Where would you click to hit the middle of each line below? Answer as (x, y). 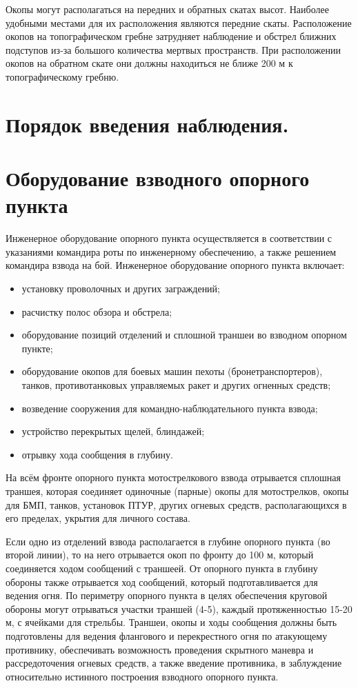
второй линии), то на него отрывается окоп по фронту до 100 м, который (160, 555)
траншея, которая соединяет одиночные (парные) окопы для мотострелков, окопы (177, 490)
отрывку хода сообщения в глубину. (97, 454)
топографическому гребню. (62, 76)
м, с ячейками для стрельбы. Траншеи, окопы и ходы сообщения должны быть (171, 622)
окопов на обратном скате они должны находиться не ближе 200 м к (149, 63)
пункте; (37, 348)
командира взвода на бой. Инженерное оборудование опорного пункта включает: (175, 265)
